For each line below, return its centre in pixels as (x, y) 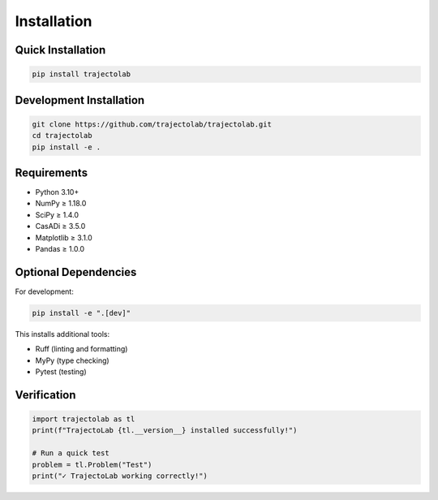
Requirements (52, 172)
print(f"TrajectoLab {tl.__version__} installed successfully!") (165, 431)
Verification (45, 395)
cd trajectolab (62, 136)
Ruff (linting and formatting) (82, 349)
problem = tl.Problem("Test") (92, 464)
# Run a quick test (71, 453)
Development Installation (80, 100)
